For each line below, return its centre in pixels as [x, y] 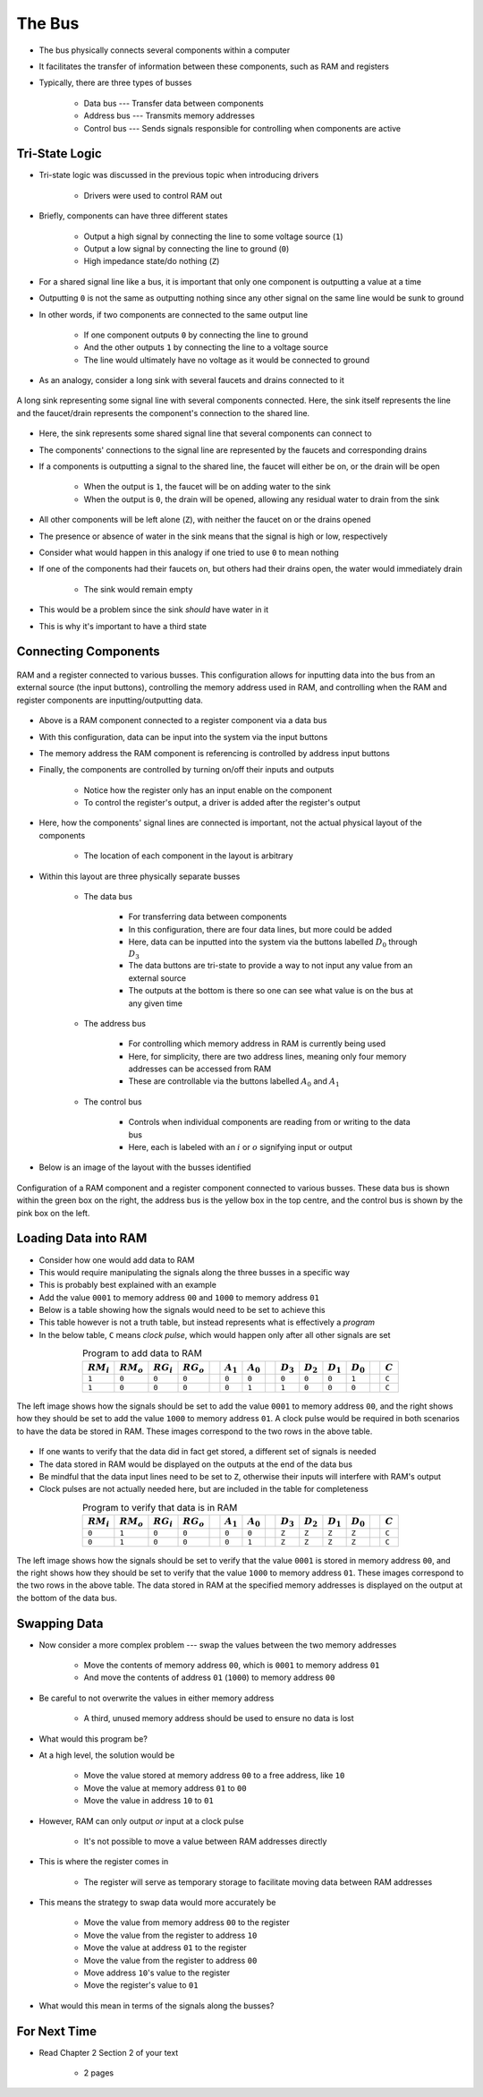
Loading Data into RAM [82, 1238]
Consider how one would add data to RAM [117, 1260]
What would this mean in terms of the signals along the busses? [157, 2006]
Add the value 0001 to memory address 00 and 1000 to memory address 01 [179, 1297]
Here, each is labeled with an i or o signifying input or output [241, 1147]
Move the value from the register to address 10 [170, 1935]
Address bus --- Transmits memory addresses [169, 115]
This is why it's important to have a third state [123, 626]
